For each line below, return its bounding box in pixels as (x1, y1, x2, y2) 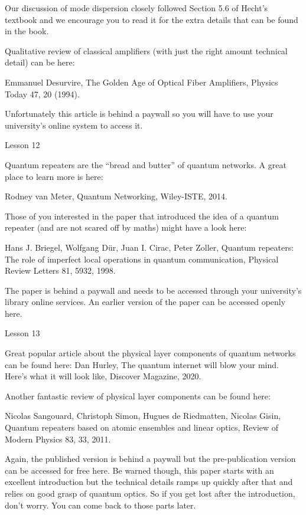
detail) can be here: (5, 56, 75, 68)
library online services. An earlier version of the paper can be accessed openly (5, 296, 286, 308)
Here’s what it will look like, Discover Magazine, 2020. (5, 370, 201, 382)
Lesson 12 (5, 139, 40, 151)
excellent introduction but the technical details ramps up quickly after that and (5, 475, 293, 488)
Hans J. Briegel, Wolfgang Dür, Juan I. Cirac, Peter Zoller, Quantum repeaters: (5, 241, 294, 253)
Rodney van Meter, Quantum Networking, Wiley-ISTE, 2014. (5, 190, 227, 202)
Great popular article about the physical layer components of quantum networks (5, 347, 296, 359)
